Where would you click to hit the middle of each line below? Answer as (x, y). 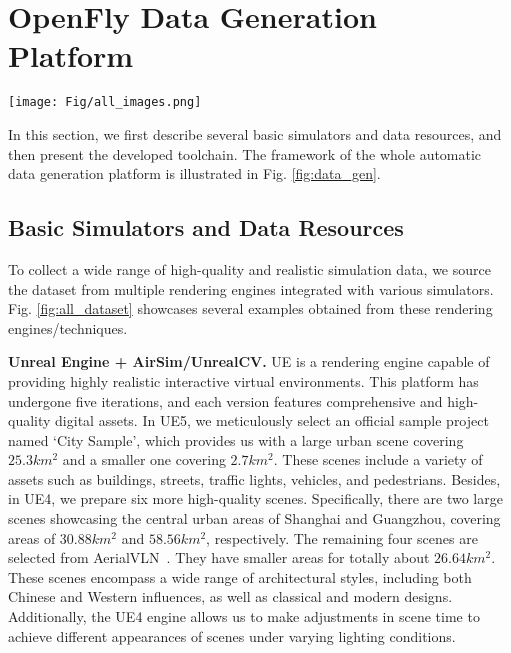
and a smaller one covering (144, 459)
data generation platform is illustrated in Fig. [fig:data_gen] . (194, 173)
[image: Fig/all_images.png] (105, 102)
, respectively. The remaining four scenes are (342, 537)
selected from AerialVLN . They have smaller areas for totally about (219, 557)
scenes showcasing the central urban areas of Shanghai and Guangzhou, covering (254, 518)
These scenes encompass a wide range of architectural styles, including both (240, 576)
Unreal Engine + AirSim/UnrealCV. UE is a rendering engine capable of (249, 361)
